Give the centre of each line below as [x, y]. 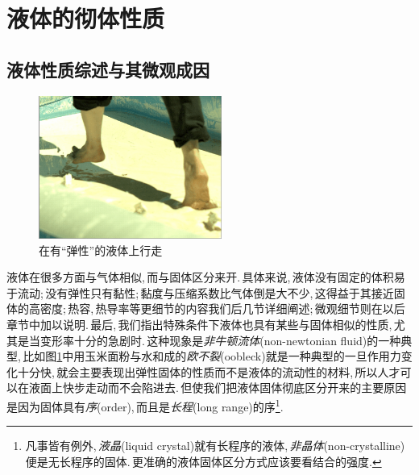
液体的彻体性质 [86, 18]
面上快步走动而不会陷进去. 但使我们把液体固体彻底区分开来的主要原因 [223, 387]
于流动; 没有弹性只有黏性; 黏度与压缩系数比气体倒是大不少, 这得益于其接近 [200, 292]
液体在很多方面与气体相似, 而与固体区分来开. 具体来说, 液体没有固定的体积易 [206, 277]
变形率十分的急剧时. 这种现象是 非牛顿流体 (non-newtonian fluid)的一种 [220, 340]
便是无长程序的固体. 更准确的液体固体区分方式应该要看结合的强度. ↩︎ [203, 461]
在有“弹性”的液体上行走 [101, 250]
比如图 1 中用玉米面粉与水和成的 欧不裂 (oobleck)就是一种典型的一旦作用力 [212, 356]
